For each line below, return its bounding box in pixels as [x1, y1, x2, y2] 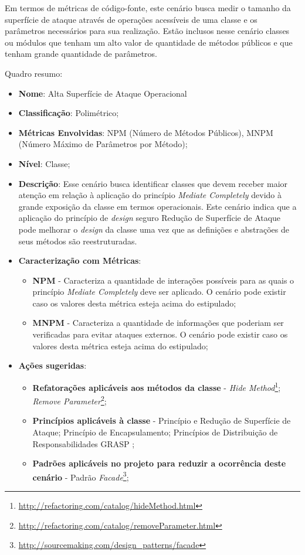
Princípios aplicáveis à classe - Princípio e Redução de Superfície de [32, 414, 291, 427]
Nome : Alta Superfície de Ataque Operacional [18, 87, 187, 99]
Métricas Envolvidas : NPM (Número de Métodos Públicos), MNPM [18, 126, 273, 138]
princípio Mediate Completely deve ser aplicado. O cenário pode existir [32, 285, 286, 298]
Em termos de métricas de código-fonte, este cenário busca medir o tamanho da [5, 2, 291, 13]
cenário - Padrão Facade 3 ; [32, 469, 129, 483]
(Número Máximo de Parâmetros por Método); [18, 138, 188, 150]
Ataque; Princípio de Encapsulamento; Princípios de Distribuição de [32, 425, 278, 438]
